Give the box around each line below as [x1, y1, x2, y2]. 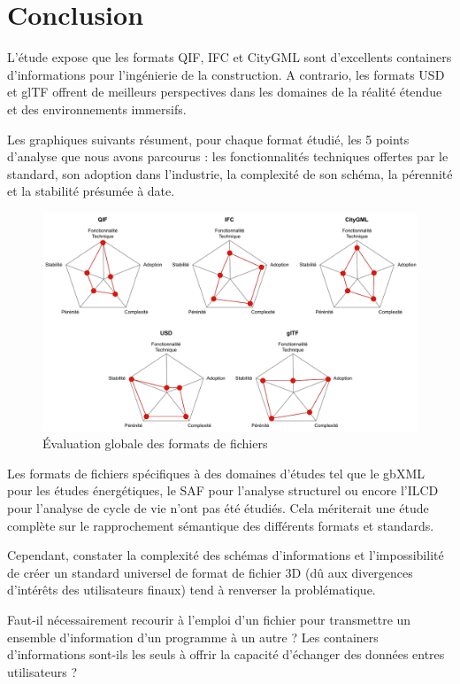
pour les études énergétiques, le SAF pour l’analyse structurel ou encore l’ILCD [7, 481, 439, 500]
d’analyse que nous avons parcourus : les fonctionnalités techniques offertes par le [7, 147, 448, 166]
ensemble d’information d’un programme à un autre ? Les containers [7, 627, 379, 646]
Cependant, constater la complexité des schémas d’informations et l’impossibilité [7, 546, 444, 564]
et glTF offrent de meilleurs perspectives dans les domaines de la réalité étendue [7, 82, 442, 101]
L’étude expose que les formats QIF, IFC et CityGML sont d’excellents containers [7, 48, 452, 66]
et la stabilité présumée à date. [7, 182, 175, 200]
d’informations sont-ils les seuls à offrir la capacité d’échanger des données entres [7, 645, 445, 664]
